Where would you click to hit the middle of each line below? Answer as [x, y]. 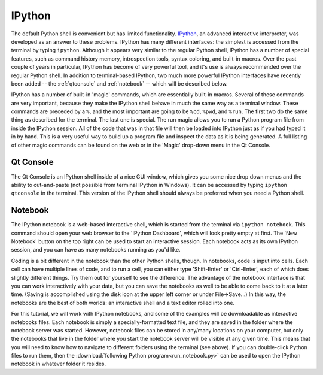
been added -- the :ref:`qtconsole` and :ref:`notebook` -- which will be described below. [119, 83]
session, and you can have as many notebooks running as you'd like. [96, 250]
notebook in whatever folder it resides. [59, 364]
